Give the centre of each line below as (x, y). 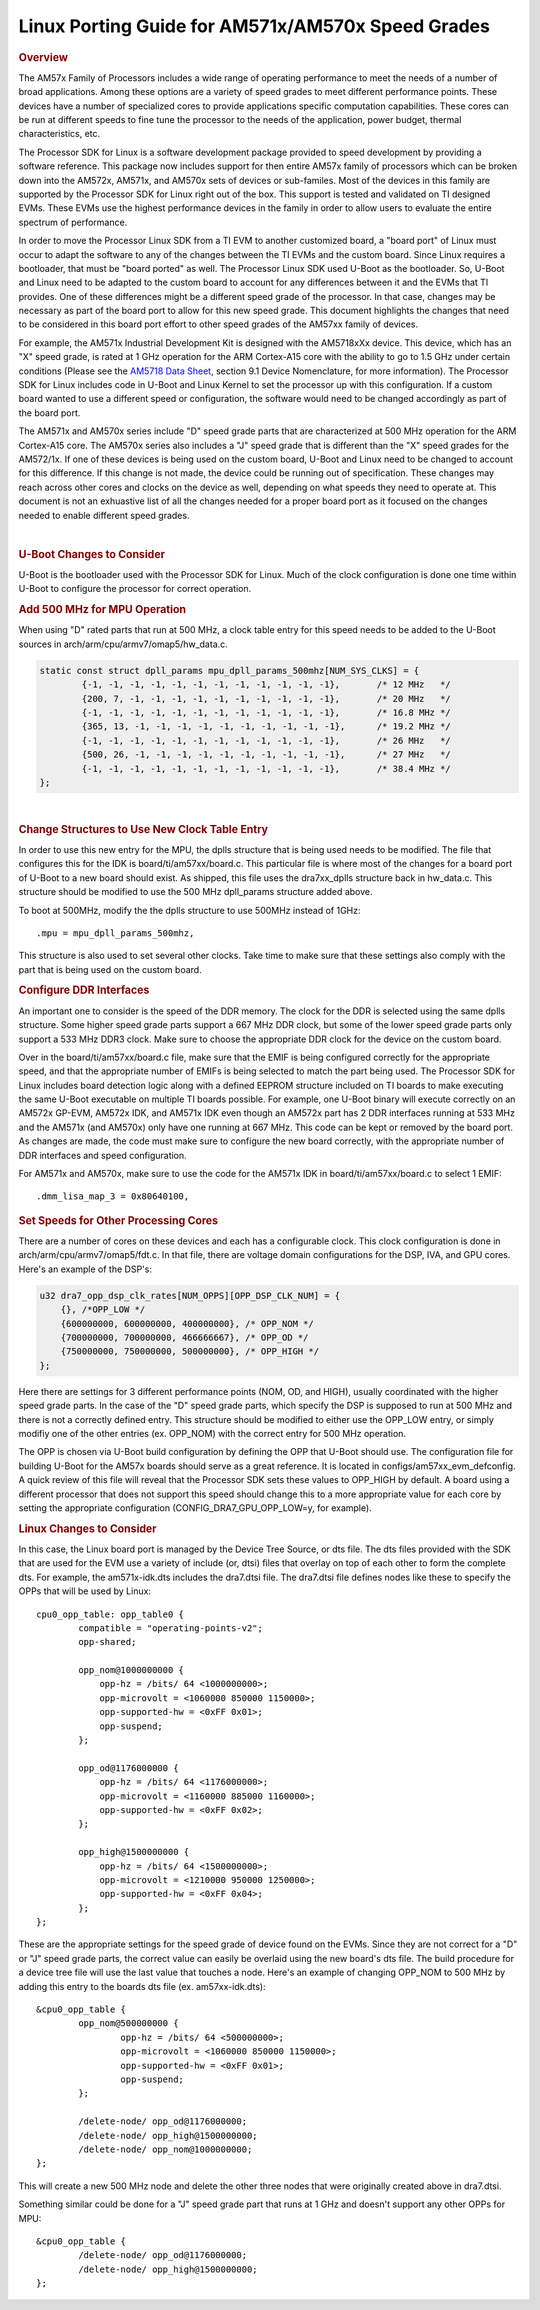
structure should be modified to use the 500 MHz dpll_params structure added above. (196, 892)
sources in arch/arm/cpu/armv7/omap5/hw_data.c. (123, 644)
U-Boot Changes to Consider (91, 554)
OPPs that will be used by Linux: (85, 1591)
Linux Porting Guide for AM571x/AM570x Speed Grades (254, 26)
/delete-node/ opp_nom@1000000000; (165, 2149)
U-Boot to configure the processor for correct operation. (135, 589)
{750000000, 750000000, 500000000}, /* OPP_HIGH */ (190, 1351)
